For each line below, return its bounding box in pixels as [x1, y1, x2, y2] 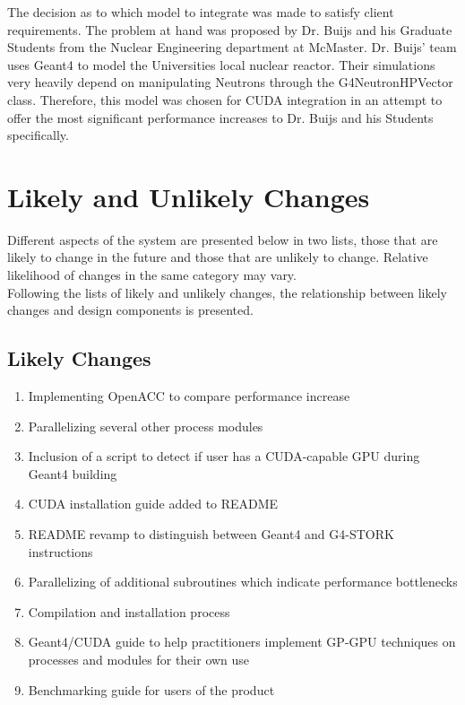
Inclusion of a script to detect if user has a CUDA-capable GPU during [28, 447, 420, 466]
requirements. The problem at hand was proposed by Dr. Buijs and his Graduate [7, 20, 452, 39]
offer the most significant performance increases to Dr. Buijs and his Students [7, 108, 434, 126]
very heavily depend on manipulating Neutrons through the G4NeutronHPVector [7, 73, 453, 91]
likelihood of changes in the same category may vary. [7, 265, 297, 284]
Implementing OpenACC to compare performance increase [28, 387, 350, 405]
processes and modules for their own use [28, 649, 250, 668]
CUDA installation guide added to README [28, 494, 279, 513]
